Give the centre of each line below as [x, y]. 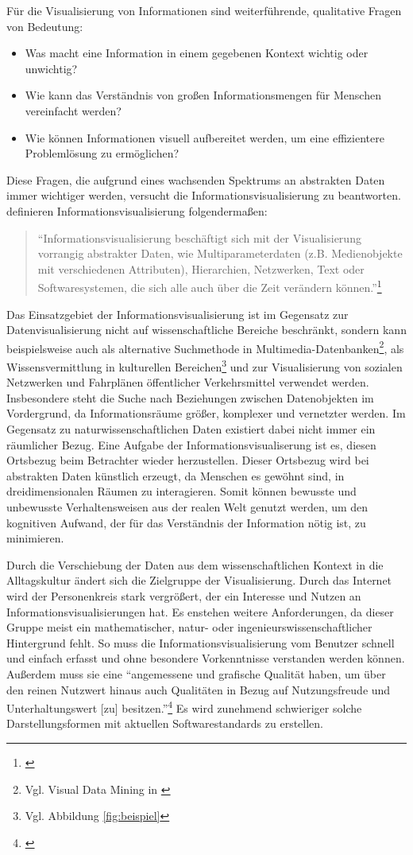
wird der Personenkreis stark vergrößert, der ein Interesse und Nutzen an [184, 595]
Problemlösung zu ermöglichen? [102, 153]
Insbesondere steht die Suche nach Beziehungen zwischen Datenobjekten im [190, 397]
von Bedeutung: [45, 26]
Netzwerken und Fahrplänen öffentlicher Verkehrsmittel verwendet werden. [188, 382]
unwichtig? [51, 68]
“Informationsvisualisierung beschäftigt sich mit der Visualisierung [199, 237]
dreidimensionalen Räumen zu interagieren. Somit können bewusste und [181, 491]
